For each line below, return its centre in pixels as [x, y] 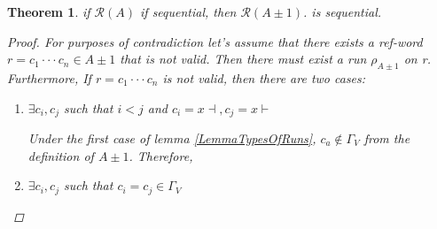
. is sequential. [343, 11]
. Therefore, [161, 155]
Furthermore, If [49, 77]
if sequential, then [188, 11]
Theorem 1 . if [49, 11]
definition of [61, 155]
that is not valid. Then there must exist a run [243, 59]
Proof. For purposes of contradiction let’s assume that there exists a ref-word [215, 41]
